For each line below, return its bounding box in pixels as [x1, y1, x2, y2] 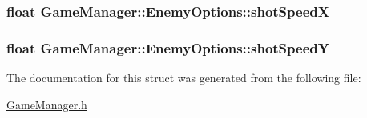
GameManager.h [6, 96, 87, 112]
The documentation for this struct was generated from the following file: [6, 69, 361, 86]
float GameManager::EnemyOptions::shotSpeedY [6, 37, 329, 57]
